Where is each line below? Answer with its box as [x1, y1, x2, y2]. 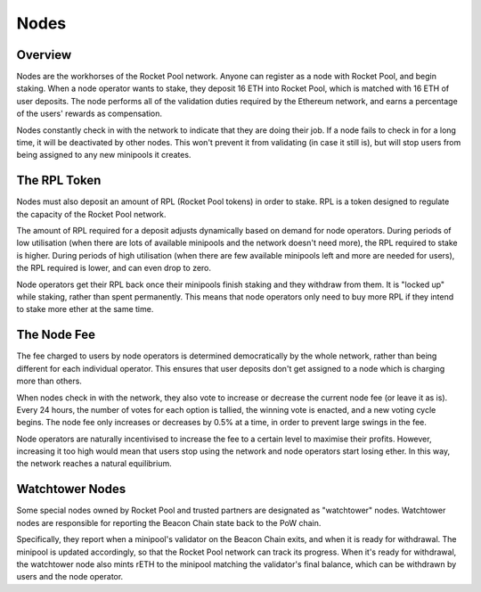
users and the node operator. [16, 571, 124, 582]
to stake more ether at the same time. [16, 304, 154, 315]
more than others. [16, 375, 82, 387]
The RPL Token [16, 173, 102, 188]
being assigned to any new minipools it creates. [16, 150, 192, 160]
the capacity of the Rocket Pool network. [16, 209, 167, 219]
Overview [16, 47, 72, 62]
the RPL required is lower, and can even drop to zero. [16, 263, 212, 274]
